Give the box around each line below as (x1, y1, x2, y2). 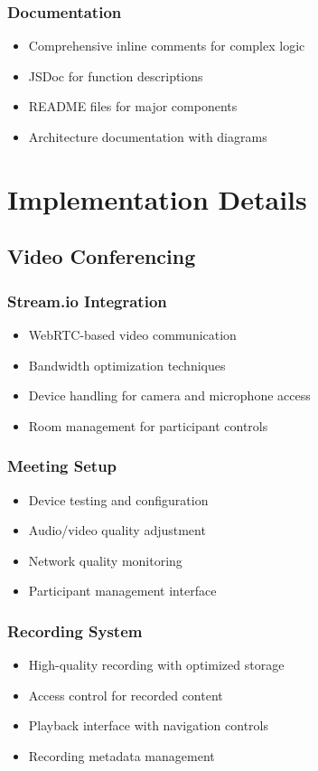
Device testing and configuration (28, 490, 209, 509)
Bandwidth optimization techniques (28, 355, 226, 374)
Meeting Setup (7, 455, 117, 477)
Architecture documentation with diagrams (28, 127, 267, 146)
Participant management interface (28, 581, 217, 600)
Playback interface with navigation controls (28, 716, 268, 735)
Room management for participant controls (28, 416, 268, 435)
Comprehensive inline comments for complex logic (28, 36, 305, 55)
